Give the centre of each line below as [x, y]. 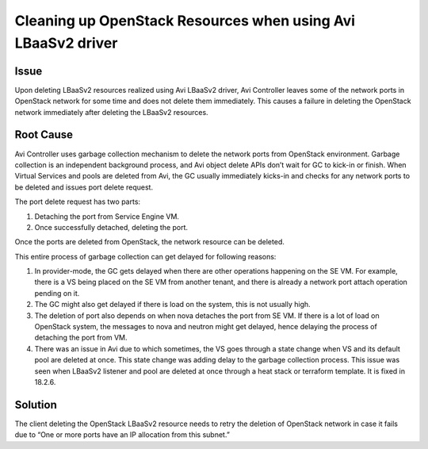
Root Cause [44, 135]
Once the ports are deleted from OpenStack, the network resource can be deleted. [149, 242]
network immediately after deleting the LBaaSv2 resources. [112, 112]
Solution [36, 405]
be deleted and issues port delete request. [84, 187]
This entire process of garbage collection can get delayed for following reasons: [145, 256]
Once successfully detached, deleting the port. [111, 227]
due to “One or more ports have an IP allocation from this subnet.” [122, 435]
